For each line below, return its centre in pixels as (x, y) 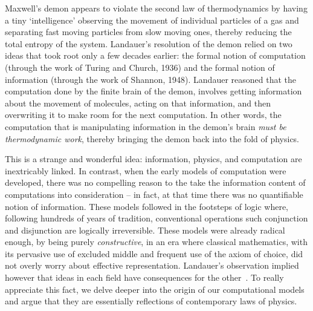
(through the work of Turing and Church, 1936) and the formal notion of (140, 67)
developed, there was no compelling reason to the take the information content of (155, 182)
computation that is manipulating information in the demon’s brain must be (146, 126)
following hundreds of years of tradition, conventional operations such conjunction (156, 218)
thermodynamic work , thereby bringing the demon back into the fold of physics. (152, 138)
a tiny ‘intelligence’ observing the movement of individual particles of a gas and (152, 20)
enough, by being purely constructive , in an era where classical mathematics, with (156, 242)
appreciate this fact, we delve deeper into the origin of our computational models (155, 289)
